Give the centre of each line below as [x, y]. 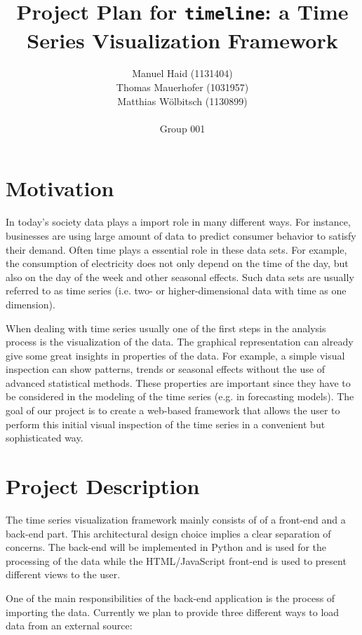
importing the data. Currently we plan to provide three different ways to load [173, 612]
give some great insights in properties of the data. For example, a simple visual [175, 355]
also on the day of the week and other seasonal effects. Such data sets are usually [180, 276]
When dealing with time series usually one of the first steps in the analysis [166, 328]
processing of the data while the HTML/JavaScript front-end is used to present [176, 560]
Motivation [60, 188]
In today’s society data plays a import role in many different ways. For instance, [178, 222]
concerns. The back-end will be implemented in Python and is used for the [166, 547]
